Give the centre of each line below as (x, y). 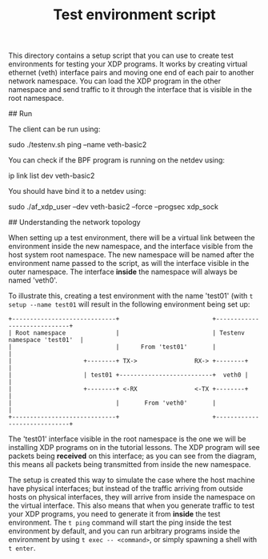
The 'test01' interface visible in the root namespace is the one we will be (127, 439)
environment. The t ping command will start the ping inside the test (120, 523)
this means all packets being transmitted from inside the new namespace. (130, 464)
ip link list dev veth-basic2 (52, 176)
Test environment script (134, 15)
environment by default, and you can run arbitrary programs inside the (124, 531)
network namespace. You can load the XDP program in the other (115, 81)
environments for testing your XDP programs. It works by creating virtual (128, 64)
